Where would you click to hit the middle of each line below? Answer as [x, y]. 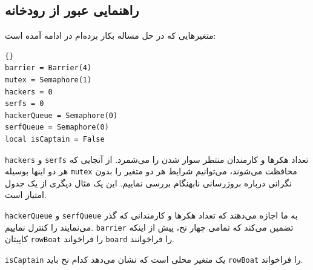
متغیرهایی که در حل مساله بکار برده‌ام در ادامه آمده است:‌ [110, 35]
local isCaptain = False [55, 139]
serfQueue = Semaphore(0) [57, 127]
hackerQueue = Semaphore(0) [61, 115]
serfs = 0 [25, 104]
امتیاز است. [26, 195]
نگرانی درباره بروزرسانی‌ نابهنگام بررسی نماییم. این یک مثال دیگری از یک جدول [148, 183]
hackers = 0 [29, 92]
